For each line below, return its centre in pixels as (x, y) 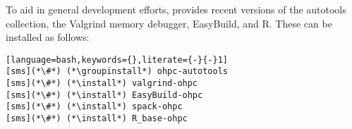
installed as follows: (48, 37)
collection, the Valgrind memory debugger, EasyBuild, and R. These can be (169, 23)
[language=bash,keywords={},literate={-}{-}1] (117, 60)
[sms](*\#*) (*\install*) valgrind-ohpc (102, 84)
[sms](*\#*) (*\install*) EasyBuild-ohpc (104, 95)
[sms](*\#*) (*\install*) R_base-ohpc (97, 119)
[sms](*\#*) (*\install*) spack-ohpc (94, 107)
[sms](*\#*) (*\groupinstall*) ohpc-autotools (117, 72)
